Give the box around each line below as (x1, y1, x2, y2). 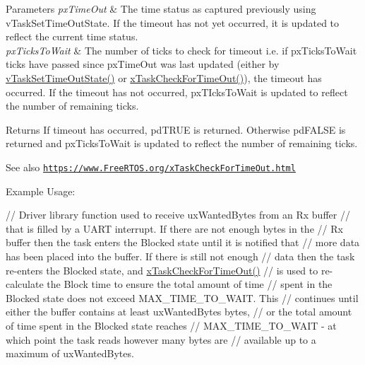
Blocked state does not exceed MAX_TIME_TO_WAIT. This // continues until (6, 290, 359, 305)
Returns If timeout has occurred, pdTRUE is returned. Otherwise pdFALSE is (6, 122, 346, 137)
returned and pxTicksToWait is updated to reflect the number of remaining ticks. (6, 136, 358, 151)
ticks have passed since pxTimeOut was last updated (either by (6, 57, 280, 71)
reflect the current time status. (6, 29, 138, 44)
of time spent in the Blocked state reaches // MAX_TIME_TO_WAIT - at (6, 318, 337, 332)
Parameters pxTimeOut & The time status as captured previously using (6, 1, 316, 16)
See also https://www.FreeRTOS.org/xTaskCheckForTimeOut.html (6, 159, 296, 174)
